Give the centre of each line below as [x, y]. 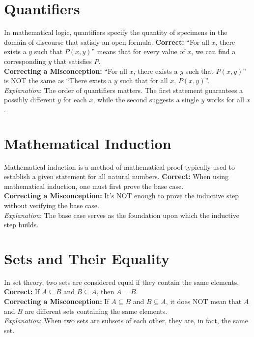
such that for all [144, 80]
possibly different [30, 100]
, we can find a [213, 51]
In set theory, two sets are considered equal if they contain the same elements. [122, 282]
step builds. [21, 225]
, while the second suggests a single [146, 100]
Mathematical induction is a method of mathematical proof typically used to [119, 167]
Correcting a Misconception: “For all [66, 71]
